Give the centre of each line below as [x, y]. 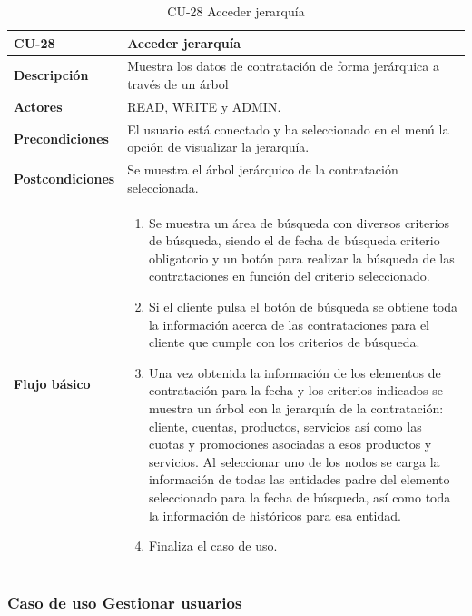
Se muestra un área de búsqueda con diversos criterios [299, 222]
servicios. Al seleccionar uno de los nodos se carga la [294, 461]
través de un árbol [178, 84]
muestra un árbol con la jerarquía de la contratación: [296, 407]
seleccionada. [163, 187]
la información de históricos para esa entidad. [275, 515]
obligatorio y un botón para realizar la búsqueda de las [301, 258]
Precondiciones [61, 138]
